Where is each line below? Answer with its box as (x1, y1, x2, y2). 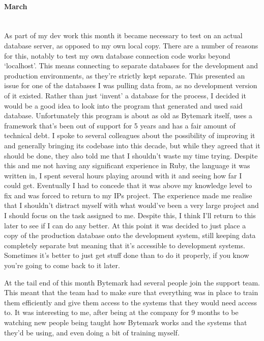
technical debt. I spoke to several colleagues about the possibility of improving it (4, 130, 255, 141)
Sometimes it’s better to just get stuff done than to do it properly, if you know (4, 250, 249, 260)
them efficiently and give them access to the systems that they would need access (4, 297, 257, 307)
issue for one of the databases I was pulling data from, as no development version (4, 80, 257, 91)
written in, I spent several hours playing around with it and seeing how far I (4, 170, 242, 180)
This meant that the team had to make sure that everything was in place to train (4, 287, 258, 298)
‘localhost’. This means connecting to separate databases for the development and (4, 60, 258, 71)
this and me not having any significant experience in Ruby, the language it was (4, 160, 250, 171)
